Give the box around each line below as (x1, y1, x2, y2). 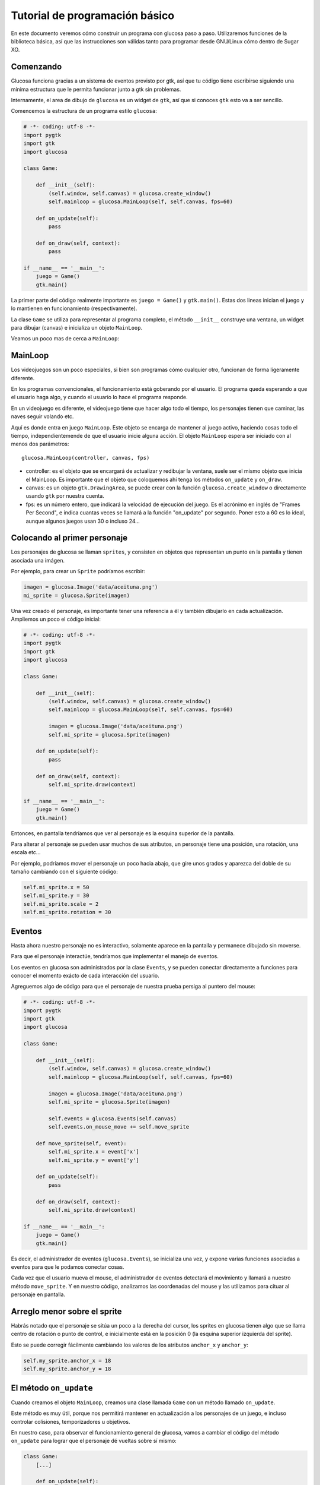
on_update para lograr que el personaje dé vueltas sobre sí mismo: (11, 1437, 177, 1445)
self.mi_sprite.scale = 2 (23, 901, 99, 907)
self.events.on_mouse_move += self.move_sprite (48, 1123, 190, 1130)
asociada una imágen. (11, 557, 65, 564)
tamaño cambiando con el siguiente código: (11, 868, 118, 876)
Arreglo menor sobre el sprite (11, 1306, 122, 1316)
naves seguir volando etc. (11, 413, 74, 420)
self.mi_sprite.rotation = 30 (23, 909, 111, 916)
